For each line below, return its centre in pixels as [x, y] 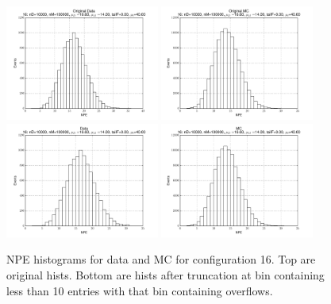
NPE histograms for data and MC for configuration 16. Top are [161, 259]
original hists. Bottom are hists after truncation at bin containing [165, 274]
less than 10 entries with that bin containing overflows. [140, 290]
